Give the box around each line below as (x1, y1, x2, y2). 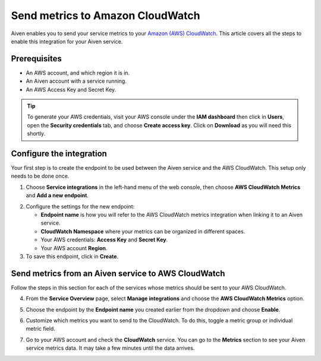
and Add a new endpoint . (26, 192, 89, 199)
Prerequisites (11, 54, 62, 64)
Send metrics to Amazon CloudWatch (11, 9, 200, 22)
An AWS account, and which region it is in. (26, 69, 130, 76)
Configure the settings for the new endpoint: (26, 203, 135, 210)
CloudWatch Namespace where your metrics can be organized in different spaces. (40, 228, 246, 235)
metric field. (26, 325, 56, 332)
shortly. (27, 130, 46, 137)
